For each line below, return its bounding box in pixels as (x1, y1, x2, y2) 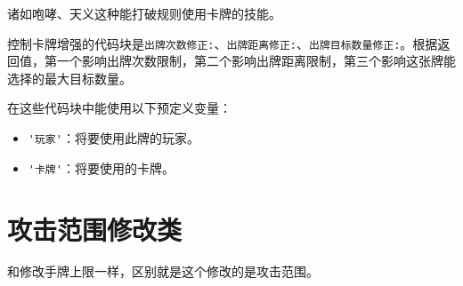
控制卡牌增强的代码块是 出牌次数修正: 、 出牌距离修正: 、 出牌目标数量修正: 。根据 (7, 34, 438, 52)
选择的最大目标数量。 (7, 68, 132, 87)
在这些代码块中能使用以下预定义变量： (7, 99, 231, 117)
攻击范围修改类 (7, 211, 183, 247)
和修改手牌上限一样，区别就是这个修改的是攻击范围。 (7, 262, 319, 281)
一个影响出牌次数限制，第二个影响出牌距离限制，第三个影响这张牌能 (56, 52, 456, 70)
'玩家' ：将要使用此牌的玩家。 (28, 129, 199, 147)
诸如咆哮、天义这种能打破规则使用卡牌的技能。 (7, 4, 281, 22)
